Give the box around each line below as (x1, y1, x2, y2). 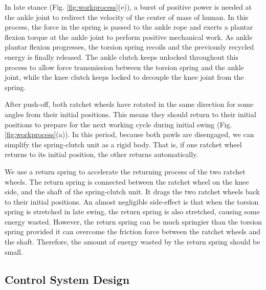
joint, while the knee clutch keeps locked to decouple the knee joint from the (5, 72, 244, 82)
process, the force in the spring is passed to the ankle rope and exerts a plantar (5, 21, 253, 32)
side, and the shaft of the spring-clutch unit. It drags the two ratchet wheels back (5, 186, 260, 197)
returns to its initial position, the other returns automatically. (5, 149, 198, 160)
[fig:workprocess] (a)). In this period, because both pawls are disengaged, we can (5, 129, 254, 140)
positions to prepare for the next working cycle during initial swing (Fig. (5, 119, 232, 129)
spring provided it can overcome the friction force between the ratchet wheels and (5, 226, 261, 237)
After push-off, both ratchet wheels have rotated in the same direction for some (5, 99, 254, 109)
